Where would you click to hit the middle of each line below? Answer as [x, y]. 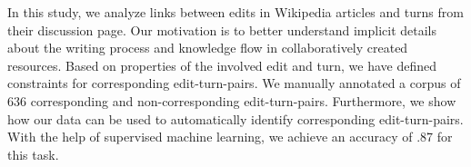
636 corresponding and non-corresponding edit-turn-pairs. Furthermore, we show [232, 100]
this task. [33, 154]
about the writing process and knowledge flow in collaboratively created [208, 48]
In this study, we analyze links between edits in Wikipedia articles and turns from [235, 12]
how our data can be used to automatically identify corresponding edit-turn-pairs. [235, 118]
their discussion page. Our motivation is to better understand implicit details [222, 29]
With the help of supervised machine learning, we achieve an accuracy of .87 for [230, 137]
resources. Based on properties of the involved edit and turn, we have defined [222, 65]
